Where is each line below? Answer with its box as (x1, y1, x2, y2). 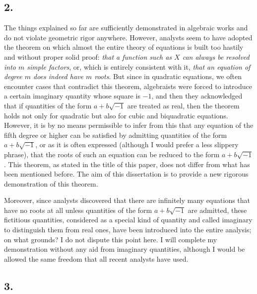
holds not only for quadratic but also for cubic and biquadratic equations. (4, 110, 228, 120)
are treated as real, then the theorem (127, 100, 240, 110)
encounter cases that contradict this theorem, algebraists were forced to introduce (4, 81, 252, 91)
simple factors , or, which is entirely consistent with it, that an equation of (27, 61, 251, 72)
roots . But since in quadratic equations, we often (94, 71, 242, 82)
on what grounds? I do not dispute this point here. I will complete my (4, 234, 217, 244)
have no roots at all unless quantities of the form (4, 204, 152, 215)
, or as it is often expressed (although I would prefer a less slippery (35, 139, 239, 150)
